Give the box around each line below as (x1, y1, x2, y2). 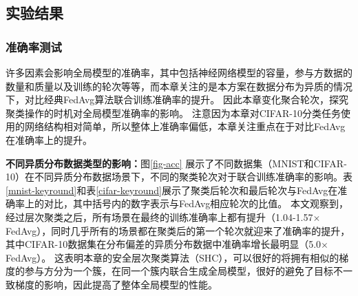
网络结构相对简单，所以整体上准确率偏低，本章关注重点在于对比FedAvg (24, 119, 346, 134)
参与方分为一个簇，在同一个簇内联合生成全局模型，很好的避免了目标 (24, 264, 333, 278)
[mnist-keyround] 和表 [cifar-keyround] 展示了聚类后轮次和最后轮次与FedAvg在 (6, 182, 338, 197)
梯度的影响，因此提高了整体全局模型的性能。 (14, 277, 218, 291)
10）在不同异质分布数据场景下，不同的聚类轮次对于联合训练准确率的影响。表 (6, 169, 352, 184)
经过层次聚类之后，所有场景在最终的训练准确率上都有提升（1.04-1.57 (6, 209, 313, 224)
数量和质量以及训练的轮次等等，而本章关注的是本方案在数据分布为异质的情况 (6, 78, 352, 93)
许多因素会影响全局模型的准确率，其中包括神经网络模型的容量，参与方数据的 (6, 65, 352, 79)
